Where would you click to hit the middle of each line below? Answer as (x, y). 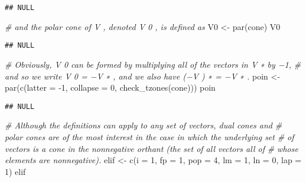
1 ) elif (15, 171)
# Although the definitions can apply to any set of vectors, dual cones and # (144, 125)
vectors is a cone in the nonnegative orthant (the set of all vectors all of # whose (152, 148)
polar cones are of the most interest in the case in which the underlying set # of (149, 136)
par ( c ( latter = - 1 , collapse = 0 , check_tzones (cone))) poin (110, 87)
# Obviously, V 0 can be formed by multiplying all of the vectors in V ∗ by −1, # (153, 64)
